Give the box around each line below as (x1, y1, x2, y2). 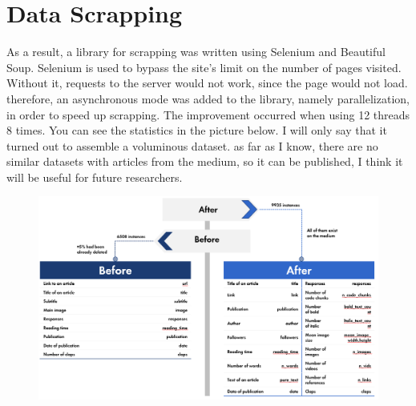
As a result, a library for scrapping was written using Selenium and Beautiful (6, 43, 386, 60)
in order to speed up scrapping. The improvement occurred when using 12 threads (6, 106, 410, 123)
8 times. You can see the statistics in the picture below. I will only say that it (6, 122, 387, 139)
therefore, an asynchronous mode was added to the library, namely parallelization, (6, 90, 410, 107)
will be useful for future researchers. (6, 168, 183, 185)
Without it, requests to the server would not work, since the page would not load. (6, 74, 408, 91)
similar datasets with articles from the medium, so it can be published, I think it (6, 153, 403, 170)
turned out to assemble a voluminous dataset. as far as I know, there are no (6, 137, 378, 154)
